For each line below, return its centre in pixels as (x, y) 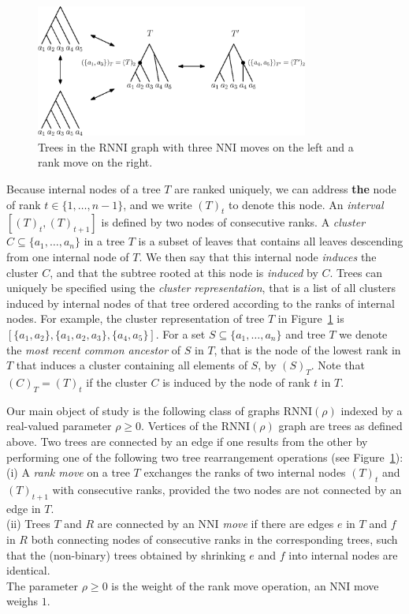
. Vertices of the (180, 426)
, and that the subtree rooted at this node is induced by (184, 272)
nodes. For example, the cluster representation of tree (136, 318)
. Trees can (356, 272)
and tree (305, 334)
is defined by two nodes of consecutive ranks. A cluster (233, 222)
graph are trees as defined (340, 426)
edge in (24, 508)
